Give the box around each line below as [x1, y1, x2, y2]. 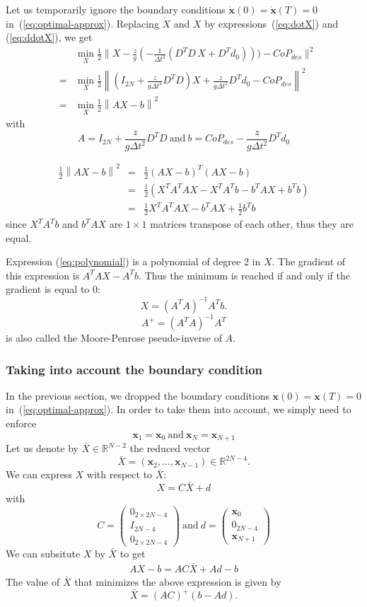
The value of [6, 574, 60, 589]
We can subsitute [6, 546, 81, 561]
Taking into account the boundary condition [6, 360, 263, 378]
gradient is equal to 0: [6, 282, 100, 296]
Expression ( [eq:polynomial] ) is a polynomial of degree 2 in [6, 254, 261, 269]
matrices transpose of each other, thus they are [150, 216, 354, 231]
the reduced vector [129, 441, 211, 456]
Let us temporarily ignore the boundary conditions [6, 2, 226, 16]
